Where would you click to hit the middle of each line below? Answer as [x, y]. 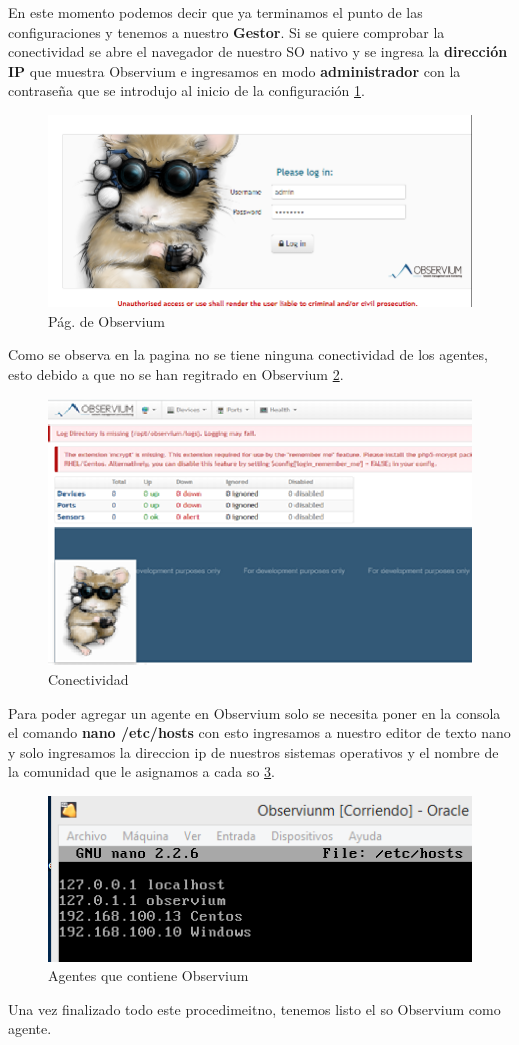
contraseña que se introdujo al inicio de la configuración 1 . [186, 90]
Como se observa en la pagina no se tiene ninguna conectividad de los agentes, [248, 354]
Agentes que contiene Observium [148, 975]
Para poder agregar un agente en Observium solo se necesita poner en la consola [254, 712]
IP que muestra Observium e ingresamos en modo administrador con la [234, 70]
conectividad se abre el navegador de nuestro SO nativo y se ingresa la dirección [258, 51]
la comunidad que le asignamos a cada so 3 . [141, 771]
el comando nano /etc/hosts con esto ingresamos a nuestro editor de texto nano [259, 732]
